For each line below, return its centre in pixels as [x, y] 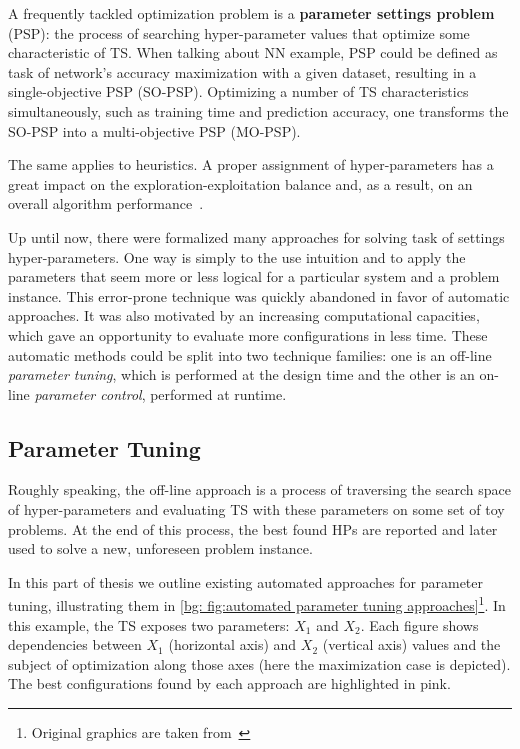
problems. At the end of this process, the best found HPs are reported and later [253, 528]
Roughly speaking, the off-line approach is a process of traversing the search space [259, 489]
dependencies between [75, 644]
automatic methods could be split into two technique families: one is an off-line [250, 354]
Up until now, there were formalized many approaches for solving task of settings [256, 236]
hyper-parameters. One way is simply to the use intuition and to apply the [237, 256]
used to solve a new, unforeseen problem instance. [160, 548]
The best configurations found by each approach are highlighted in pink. [229, 683]
